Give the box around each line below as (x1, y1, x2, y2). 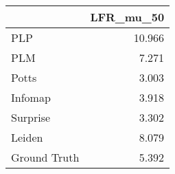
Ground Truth (11, 149, 80, 165)
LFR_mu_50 (90, 9, 165, 25)
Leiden (11, 129, 43, 145)
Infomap (11, 89, 51, 105)
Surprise (11, 109, 51, 125)
